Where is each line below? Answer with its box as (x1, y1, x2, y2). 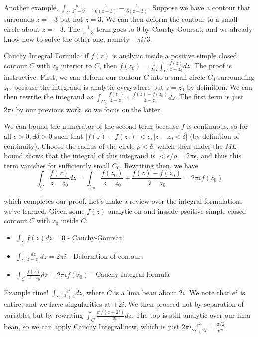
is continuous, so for (187, 121, 248, 131)
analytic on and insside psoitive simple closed (108, 205, 246, 216)
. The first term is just (175, 91, 244, 102)
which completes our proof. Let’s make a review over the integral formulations (4, 195, 243, 206)
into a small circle (151, 72, 205, 82)
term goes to (96, 23, 134, 34)
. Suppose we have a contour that (148, 2, 251, 12)
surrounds (4, 14, 34, 24)
